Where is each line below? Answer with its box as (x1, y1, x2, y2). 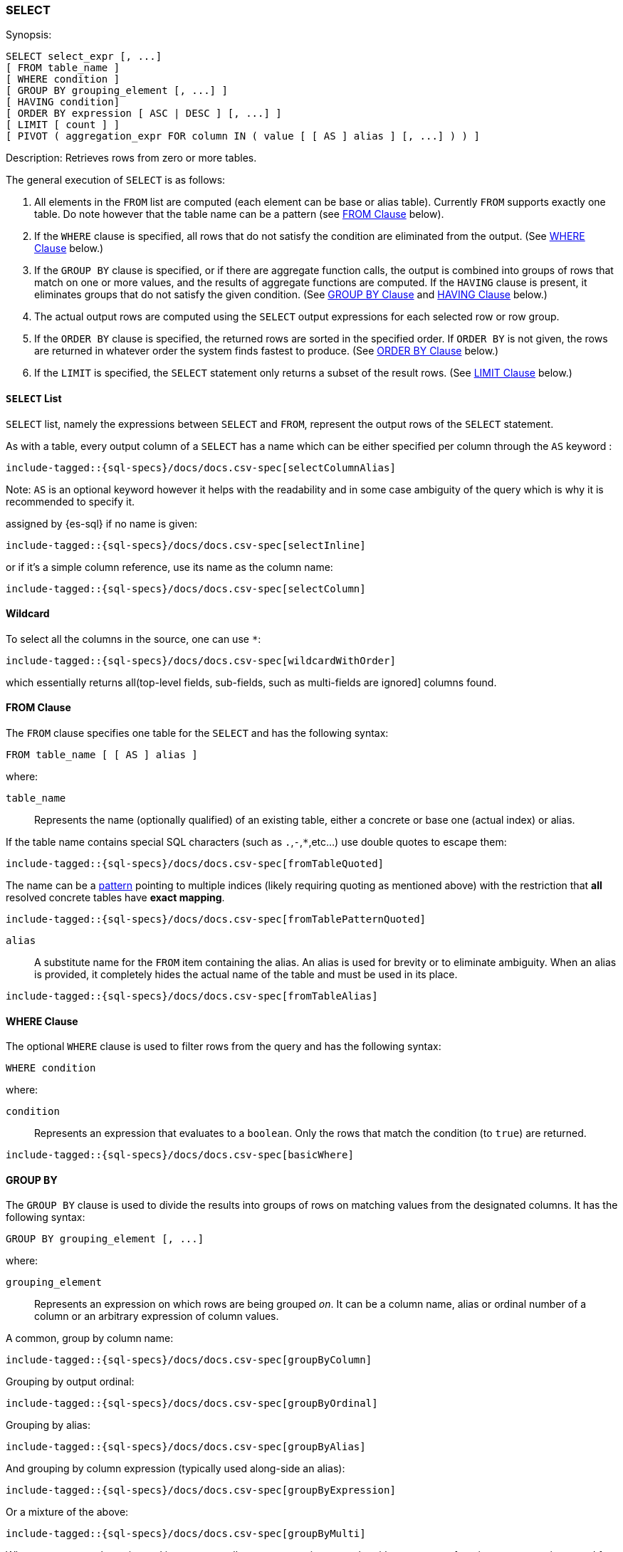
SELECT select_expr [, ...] (6, 51, 162, 63)
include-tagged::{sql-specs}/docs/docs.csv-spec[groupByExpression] (6, 1484, 396, 1496)
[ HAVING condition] (6, 96, 120, 108)
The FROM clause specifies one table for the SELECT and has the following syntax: (6, 727, 389, 740)
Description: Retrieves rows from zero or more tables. (6, 152, 257, 164)
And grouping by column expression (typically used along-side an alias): (6, 1462, 345, 1475)
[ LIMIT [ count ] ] (6, 119, 120, 131)
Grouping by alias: (6, 1419, 90, 1432)
